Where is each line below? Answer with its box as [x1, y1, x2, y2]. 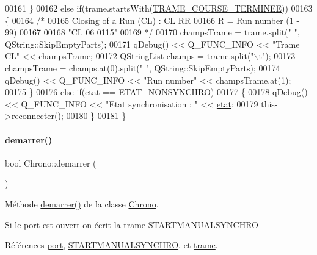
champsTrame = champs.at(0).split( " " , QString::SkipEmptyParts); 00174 [5, 61, 280, 74]
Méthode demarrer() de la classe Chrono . [5, 197, 159, 210]
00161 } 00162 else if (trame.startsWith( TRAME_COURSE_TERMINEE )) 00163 [5, 2, 313, 14]
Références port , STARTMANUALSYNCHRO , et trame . [5, 239, 218, 251]
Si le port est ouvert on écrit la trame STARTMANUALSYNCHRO [5, 218, 258, 231]
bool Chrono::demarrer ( [5, 156, 97, 169]
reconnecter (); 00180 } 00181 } [11, 109, 126, 122]
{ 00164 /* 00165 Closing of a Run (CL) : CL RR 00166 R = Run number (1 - [5, 13, 300, 26]
